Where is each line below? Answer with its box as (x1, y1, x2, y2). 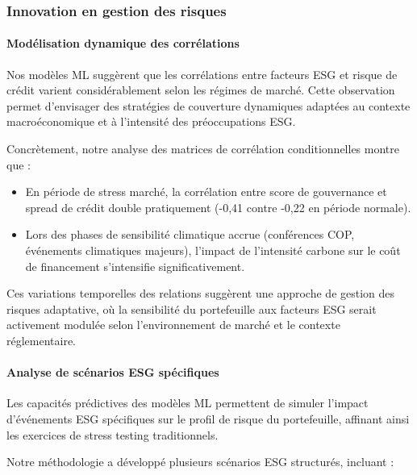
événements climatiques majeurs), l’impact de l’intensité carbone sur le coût (25, 241, 401, 258)
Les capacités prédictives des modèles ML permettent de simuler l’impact (6, 394, 369, 411)
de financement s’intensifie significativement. (25, 257, 245, 274)
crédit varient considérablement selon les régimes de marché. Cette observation (6, 81, 395, 98)
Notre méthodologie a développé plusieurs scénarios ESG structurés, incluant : (6, 453, 394, 470)
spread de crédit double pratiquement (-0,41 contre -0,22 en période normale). (25, 198, 411, 215)
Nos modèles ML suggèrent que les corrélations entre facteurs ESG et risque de (6, 65, 398, 82)
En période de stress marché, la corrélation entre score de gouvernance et (25, 183, 387, 200)
